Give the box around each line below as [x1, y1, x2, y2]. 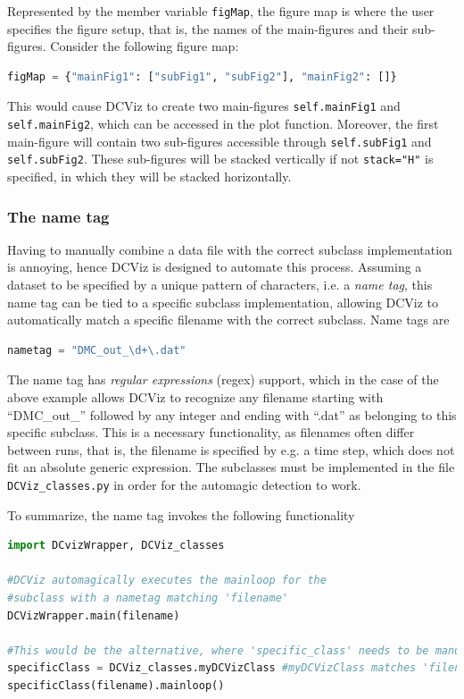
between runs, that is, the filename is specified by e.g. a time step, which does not [7, 440, 455, 459]
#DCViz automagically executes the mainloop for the [7, 574, 327, 587]
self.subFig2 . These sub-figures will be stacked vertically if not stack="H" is [7, 149, 434, 168]
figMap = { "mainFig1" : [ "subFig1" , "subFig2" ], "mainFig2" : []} [7, 70, 397, 83]
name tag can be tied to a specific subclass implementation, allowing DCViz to [7, 292, 439, 311]
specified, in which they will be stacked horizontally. [7, 167, 292, 186]
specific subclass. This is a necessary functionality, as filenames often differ [7, 423, 415, 442]
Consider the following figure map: [50, 37, 239, 55]
